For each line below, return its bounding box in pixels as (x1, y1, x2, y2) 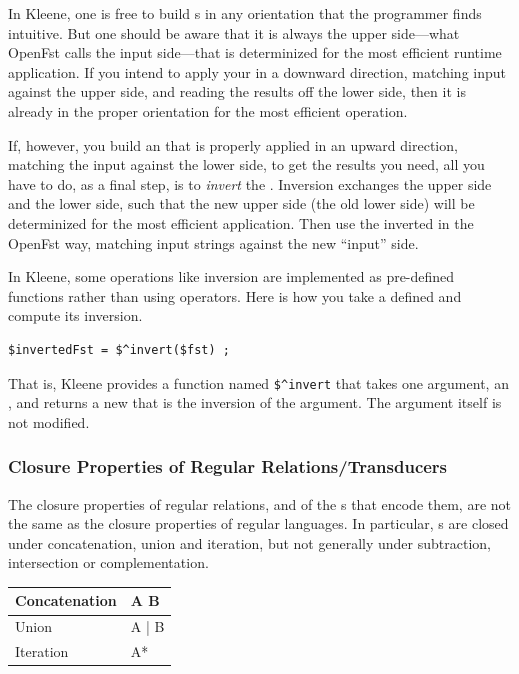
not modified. (8, 411, 90, 432)
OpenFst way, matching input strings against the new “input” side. (8, 232, 419, 253)
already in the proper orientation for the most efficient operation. (8, 100, 408, 121)
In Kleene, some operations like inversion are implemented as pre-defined (8, 266, 455, 287)
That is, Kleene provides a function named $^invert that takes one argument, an (8, 372, 509, 393)
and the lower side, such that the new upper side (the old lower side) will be (8, 193, 475, 214)
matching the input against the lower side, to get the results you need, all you (8, 154, 485, 175)
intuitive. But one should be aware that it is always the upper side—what (8, 22, 460, 43)
